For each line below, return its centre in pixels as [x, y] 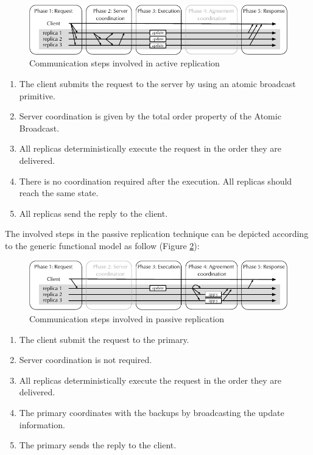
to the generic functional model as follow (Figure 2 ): [102, 245]
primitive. [37, 95]
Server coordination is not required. [86, 360]
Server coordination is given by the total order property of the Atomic [150, 116]
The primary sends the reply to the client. [98, 445]
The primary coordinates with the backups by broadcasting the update [152, 412]
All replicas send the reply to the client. [93, 213]
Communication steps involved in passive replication [127, 318]
